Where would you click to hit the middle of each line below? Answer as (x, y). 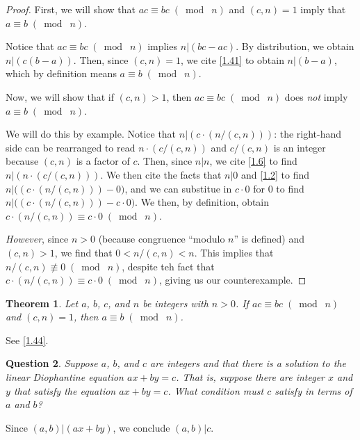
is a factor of (103, 161)
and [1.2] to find (275, 174)
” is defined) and (269, 239)
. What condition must (216, 390)
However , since (37, 239)
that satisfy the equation (65, 390)
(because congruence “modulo (162, 239)
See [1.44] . (27, 340)
